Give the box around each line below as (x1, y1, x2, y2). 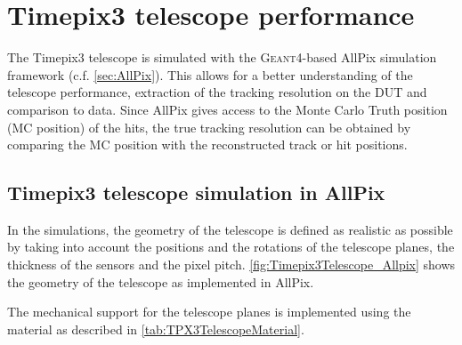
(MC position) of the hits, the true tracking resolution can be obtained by (7, 117, 411, 136)
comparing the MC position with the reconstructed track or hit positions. (7, 135, 408, 154)
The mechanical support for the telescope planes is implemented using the (7, 302, 411, 321)
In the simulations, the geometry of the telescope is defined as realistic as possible (7, 220, 453, 238)
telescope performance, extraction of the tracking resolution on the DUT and (7, 83, 427, 101)
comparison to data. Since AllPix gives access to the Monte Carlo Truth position (7, 100, 448, 118)
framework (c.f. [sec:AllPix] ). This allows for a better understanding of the (7, 65, 413, 84)
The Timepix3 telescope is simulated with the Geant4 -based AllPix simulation (7, 48, 437, 67)
